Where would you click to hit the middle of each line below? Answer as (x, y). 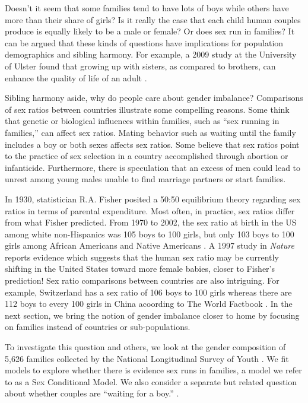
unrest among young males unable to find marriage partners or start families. (145, 179)
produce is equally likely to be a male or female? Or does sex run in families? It (150, 31)
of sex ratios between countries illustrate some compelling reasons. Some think (147, 109)
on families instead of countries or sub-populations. (98, 327)
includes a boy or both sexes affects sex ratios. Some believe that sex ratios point (152, 144)
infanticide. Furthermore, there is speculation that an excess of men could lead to (153, 167)
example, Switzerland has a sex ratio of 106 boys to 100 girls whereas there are (148, 292)
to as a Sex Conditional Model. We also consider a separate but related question (151, 381)
